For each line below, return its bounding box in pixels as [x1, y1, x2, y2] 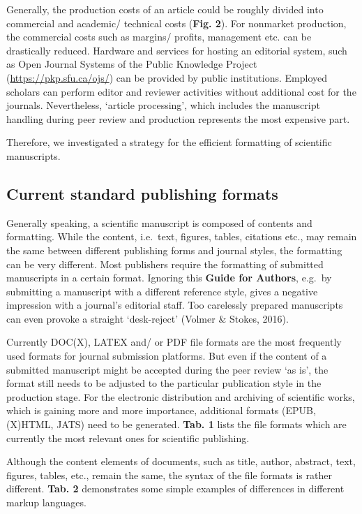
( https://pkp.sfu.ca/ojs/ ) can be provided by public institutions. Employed [6, 70, 327, 85]
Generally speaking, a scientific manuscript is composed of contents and [6, 215, 312, 230]
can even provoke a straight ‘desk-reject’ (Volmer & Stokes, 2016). [6, 311, 289, 325]
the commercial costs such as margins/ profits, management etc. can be [6, 29, 312, 44]
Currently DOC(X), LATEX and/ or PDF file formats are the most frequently [6, 335, 342, 349]
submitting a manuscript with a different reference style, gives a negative [6, 284, 318, 298]
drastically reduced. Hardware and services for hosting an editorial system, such [6, 43, 347, 57]
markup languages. [6, 495, 86, 510]
